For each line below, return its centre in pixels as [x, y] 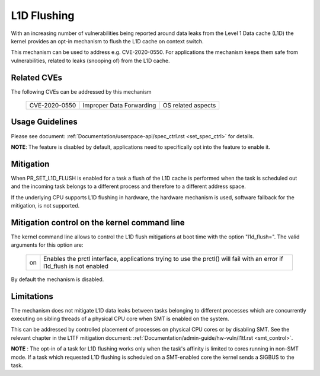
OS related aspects [189, 106]
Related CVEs [36, 77]
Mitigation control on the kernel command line [98, 222]
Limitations [32, 296]
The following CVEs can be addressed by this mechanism [81, 91]
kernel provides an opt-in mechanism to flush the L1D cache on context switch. [107, 41]
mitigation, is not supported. [45, 205]
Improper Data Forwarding [119, 106]
